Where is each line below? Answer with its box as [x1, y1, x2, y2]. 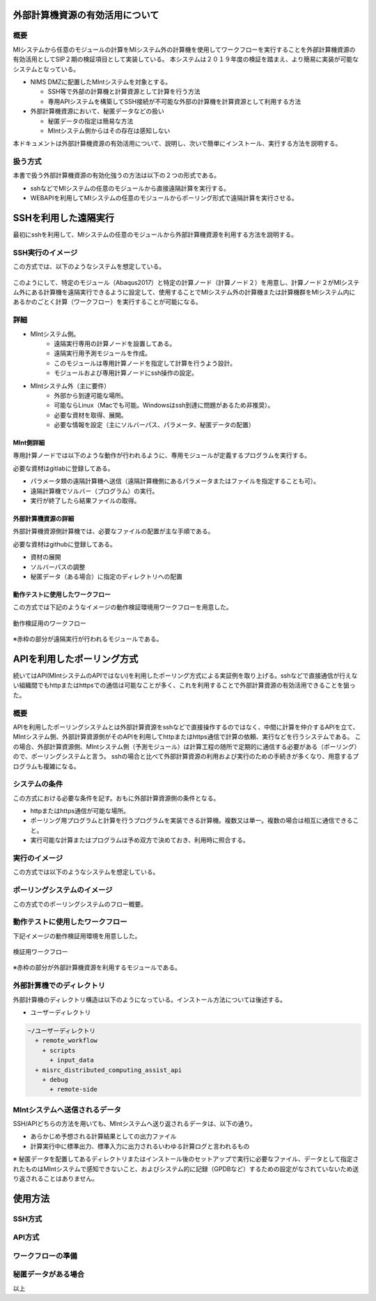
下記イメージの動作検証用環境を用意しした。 [13, 932, 141, 940]
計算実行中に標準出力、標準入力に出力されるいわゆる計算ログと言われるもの [30, 1142, 250, 1150]
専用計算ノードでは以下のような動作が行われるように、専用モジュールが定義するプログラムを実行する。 [13, 451, 311, 460]
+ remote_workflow [35, 1036, 97, 1045]
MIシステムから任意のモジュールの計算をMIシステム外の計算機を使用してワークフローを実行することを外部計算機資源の [13, 45, 356, 54]
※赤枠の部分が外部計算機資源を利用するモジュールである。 [13, 963, 181, 972]
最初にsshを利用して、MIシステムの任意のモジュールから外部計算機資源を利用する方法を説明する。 [13, 230, 297, 239]
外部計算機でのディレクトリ [13, 981, 106, 990]
